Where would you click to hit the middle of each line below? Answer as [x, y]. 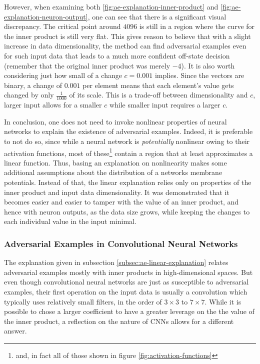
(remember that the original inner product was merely [87, 65]
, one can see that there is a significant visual [157, 16]
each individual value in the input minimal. [70, 221]
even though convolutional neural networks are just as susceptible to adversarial [126, 282]
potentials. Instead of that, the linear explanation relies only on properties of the [128, 182]
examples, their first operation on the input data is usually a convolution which [126, 291]
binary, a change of [33, 85]
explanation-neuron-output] [46, 16]
